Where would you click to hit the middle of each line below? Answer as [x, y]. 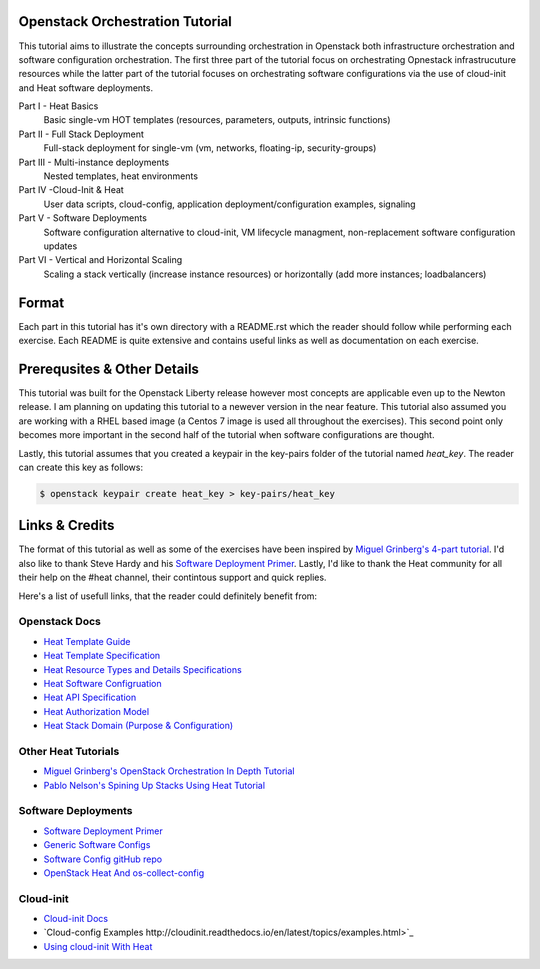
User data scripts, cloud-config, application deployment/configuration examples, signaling [229, 204]
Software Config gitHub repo [103, 859]
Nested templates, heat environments [121, 176]
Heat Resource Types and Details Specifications [142, 669]
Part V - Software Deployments [82, 218]
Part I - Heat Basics [58, 106]
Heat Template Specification [102, 656]
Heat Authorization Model [96, 711]
